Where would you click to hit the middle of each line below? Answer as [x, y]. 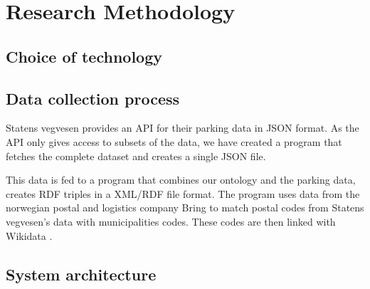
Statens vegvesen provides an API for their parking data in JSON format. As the [183, 128]
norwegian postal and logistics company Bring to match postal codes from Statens [185, 207]
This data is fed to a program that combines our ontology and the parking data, [181, 180]
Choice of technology [84, 56]
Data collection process [93, 98]
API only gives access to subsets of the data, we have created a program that [174, 141]
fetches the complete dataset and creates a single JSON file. [136, 156]
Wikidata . [29, 235]
